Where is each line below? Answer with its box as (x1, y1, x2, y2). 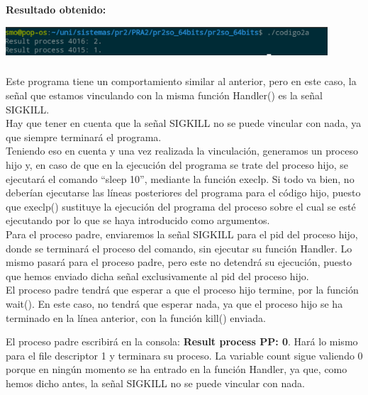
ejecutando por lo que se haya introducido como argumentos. (6, 213, 270, 228)
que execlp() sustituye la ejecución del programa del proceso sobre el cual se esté (6, 199, 356, 213)
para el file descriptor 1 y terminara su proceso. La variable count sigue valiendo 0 (6, 347, 363, 362)
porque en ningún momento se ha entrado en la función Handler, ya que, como (6, 362, 347, 377)
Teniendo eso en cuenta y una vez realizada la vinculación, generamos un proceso (6, 143, 358, 158)
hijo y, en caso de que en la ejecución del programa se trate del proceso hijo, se (6, 157, 349, 172)
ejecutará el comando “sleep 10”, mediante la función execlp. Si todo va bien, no (6, 171, 355, 186)
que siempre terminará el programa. (6, 129, 162, 144)
